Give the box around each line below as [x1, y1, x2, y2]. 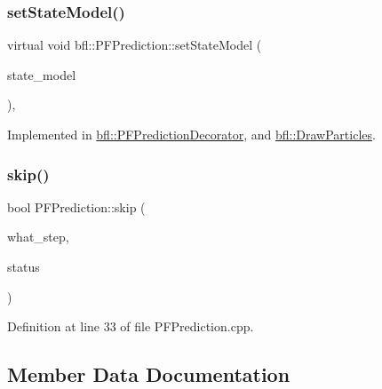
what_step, [7, 227, 69, 246]
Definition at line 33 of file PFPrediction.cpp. [7, 317, 254, 336]
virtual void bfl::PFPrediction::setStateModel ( [7, 36, 262, 54]
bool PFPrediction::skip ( [7, 197, 146, 216]
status [7, 258, 40, 275]
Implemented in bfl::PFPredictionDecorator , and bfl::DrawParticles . [7, 125, 376, 143]
